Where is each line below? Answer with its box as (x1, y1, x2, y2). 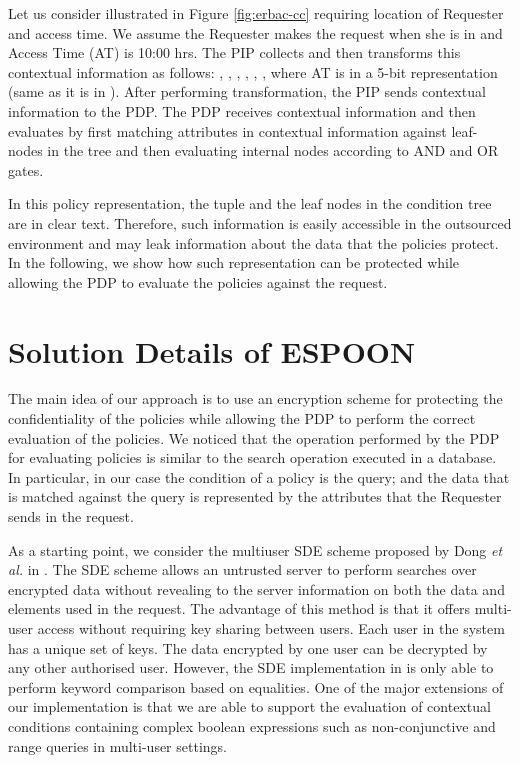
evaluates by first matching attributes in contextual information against (8, 120, 447, 141)
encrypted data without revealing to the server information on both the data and (8, 578, 505, 599)
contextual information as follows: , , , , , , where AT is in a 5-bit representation (8, 61, 498, 82)
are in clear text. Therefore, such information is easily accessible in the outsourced (8, 212, 512, 233)
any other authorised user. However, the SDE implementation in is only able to (8, 657, 494, 678)
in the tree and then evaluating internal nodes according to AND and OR (47, 140, 499, 161)
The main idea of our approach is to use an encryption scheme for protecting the (8, 388, 503, 409)
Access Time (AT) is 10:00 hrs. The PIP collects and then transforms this (8, 42, 461, 63)
